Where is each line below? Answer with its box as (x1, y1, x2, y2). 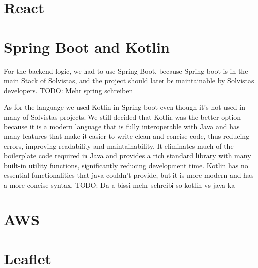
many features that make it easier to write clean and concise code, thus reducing (4, 131, 250, 141)
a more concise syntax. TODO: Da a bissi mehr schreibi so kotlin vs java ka (4, 180, 235, 190)
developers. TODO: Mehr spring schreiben (4, 85, 133, 95)
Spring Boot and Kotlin (4, 36, 170, 57)
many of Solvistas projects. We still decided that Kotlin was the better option (4, 111, 241, 122)
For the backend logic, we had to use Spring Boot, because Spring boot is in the (4, 65, 248, 76)
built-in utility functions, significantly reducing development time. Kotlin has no (4, 160, 248, 170)
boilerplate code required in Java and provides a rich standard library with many (4, 150, 251, 161)
